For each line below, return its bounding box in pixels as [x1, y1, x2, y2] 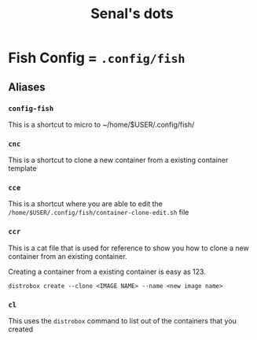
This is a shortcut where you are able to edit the [8, 199, 163, 209]
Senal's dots [90, 5, 174, 23]
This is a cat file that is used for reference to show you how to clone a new [8, 243, 249, 253]
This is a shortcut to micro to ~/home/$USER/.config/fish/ [8, 120, 195, 129]
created [8, 324, 34, 334]
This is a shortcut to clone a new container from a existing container [8, 155, 229, 165]
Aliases [8, 80, 46, 94]
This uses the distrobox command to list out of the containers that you [8, 316, 237, 326]
